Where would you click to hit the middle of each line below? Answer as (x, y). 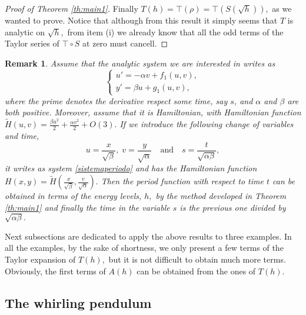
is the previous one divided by (233, 207)
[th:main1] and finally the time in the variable (87, 207)
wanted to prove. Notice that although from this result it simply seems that (141, 20)
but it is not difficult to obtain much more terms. (197, 259)
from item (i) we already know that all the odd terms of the (175, 31)
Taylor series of (32, 43)
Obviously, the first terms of (55, 271)
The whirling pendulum (78, 302)
